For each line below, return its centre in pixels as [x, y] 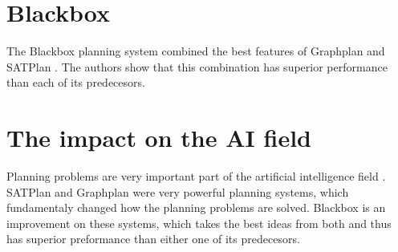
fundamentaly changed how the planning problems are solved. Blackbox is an [196, 207]
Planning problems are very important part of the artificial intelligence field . [196, 176]
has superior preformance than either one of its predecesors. [153, 239]
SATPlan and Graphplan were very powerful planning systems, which [178, 191]
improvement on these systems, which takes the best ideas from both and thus [199, 223]
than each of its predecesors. [76, 82]
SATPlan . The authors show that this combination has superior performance [197, 66]
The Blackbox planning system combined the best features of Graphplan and [196, 51]
